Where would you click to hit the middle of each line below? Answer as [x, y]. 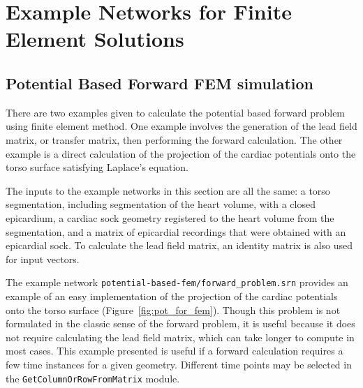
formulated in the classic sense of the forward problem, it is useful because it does [180, 323]
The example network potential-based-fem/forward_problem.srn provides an [177, 282]
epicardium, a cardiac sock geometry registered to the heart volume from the [170, 217]
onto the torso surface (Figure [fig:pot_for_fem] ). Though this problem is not [173, 309]
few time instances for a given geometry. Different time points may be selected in [179, 364]
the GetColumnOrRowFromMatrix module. [93, 378]
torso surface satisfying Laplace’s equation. [97, 167]
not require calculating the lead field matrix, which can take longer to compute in [180, 337]
